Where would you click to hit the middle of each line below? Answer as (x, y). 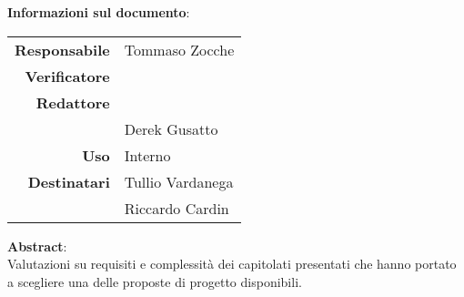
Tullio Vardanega (179, 181)
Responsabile (62, 49)
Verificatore (67, 76)
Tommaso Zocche (179, 49)
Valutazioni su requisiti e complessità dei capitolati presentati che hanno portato (232, 264)
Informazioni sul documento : (99, 12)
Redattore (73, 102)
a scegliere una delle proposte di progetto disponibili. (155, 281)
